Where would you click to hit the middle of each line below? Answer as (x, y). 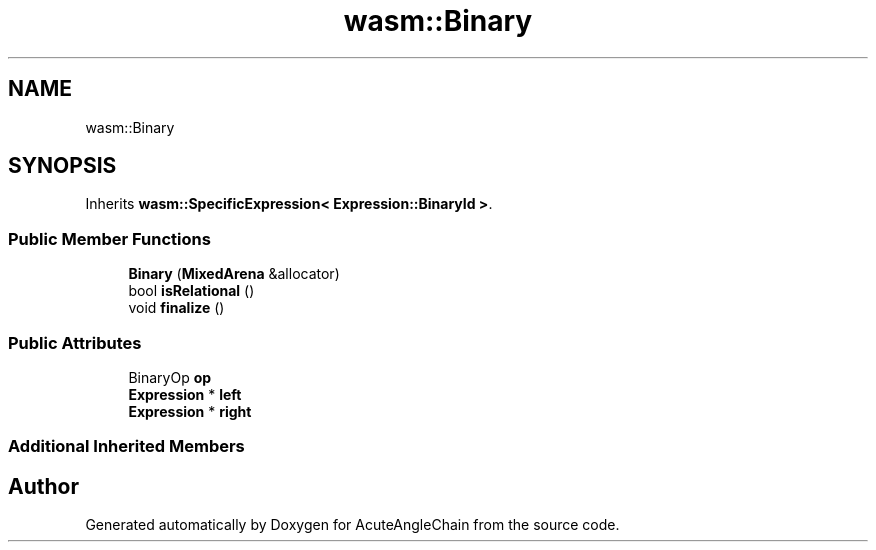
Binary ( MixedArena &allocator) (234, 274)
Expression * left (185, 394)
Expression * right (190, 411)
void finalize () (176, 308)
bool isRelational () (191, 291)
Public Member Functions (109, 238)
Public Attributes (75, 342)
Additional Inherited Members (126, 446)
